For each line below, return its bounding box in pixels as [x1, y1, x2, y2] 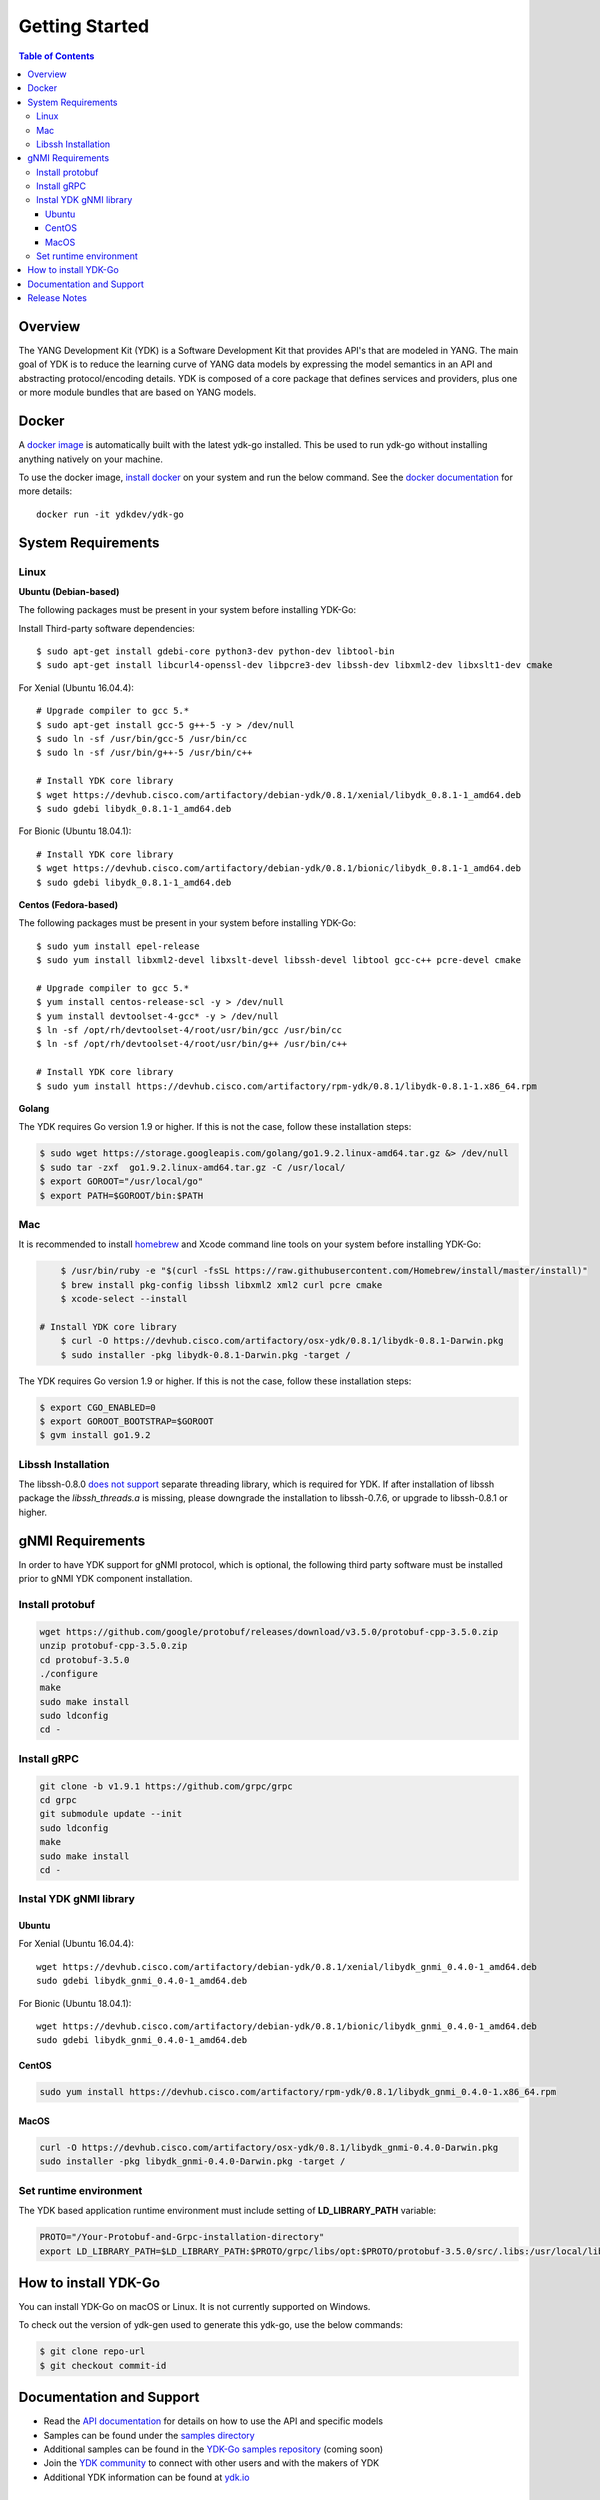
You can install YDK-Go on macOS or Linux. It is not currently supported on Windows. [18, 2301, 371, 2312]
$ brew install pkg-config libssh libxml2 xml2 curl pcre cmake [60, 1279, 383, 1290]
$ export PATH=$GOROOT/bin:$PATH [39, 1190, 204, 1201]
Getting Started [18, 15, 150, 37]
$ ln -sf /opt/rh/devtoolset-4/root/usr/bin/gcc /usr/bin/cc [36, 1025, 342, 1036]
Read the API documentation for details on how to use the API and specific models [43, 2415, 384, 2427]
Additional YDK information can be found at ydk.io [43, 2471, 250, 2483]
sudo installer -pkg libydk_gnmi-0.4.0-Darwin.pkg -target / [39, 2156, 346, 2167]
